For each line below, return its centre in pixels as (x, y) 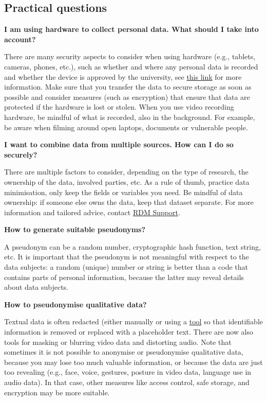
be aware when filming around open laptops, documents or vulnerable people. (126, 127)
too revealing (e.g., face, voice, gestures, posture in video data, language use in (128, 372)
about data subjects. (36, 287)
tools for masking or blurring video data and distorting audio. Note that (118, 342)
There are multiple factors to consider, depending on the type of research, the (126, 172)
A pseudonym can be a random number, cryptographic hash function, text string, (132, 246)
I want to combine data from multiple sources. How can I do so (119, 144)
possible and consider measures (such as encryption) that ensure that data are (127, 97)
